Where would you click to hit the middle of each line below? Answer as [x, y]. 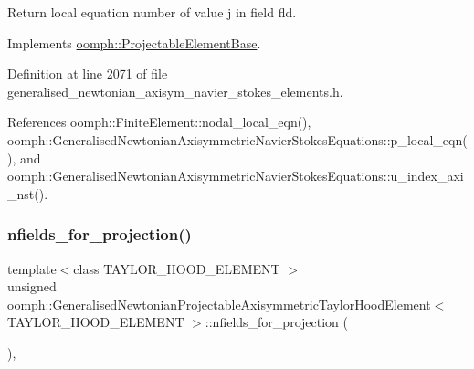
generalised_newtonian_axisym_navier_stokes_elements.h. [175, 91]
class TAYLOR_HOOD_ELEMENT [177, 268]
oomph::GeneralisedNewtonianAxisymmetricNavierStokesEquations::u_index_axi [236, 176]
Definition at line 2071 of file [88, 74]
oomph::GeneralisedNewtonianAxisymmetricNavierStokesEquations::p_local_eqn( [237, 139]
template [32, 268]
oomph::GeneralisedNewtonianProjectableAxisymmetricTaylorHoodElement [219, 304]
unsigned [32, 286]
